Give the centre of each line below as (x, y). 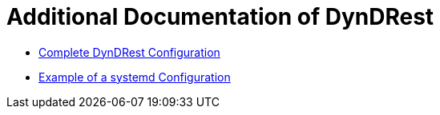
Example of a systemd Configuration (135, 77)
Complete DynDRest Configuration (129, 52)
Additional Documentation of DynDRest (220, 17)
